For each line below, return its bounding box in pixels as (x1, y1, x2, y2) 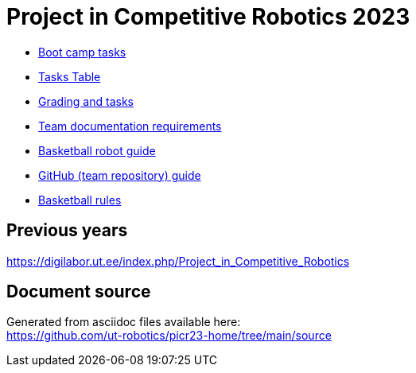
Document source (6, 282, 151, 302)
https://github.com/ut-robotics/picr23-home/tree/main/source (6, 328, 332, 343)
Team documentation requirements (38, 119, 222, 133)
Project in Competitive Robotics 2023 (6, 3, 410, 30)
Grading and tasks (38, 94, 134, 108)
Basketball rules (38, 192, 122, 207)
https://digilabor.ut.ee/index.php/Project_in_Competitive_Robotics (6, 254, 350, 268)
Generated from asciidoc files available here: (6, 315, 241, 329)
